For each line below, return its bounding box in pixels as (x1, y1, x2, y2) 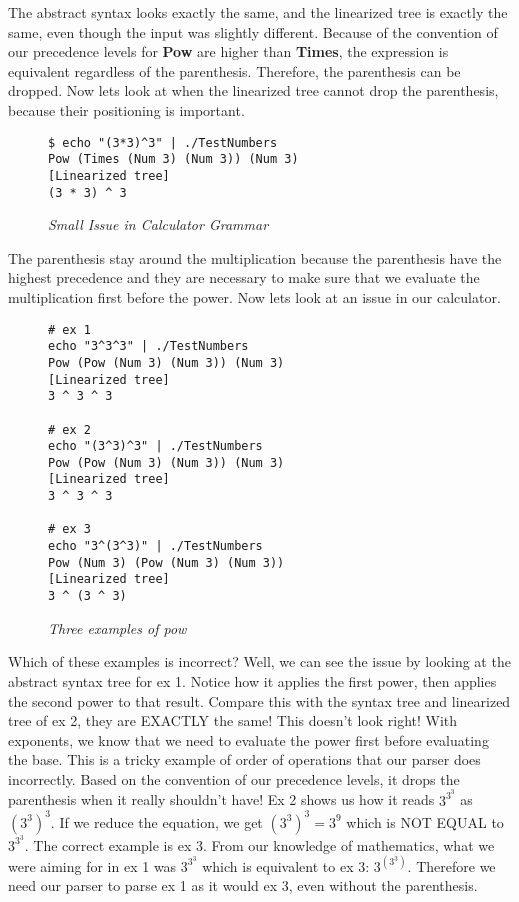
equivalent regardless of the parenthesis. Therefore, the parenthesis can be (8, 60, 461, 81)
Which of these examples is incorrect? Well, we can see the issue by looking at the (8, 651, 511, 672)
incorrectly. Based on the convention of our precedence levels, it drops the (8, 768, 460, 789)
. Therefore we (407, 855, 496, 876)
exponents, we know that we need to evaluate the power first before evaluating (8, 729, 489, 750)
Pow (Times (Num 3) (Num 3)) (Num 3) (48, 152, 299, 167)
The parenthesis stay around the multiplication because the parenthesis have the (8, 247, 502, 268)
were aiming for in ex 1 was (8, 855, 177, 876)
